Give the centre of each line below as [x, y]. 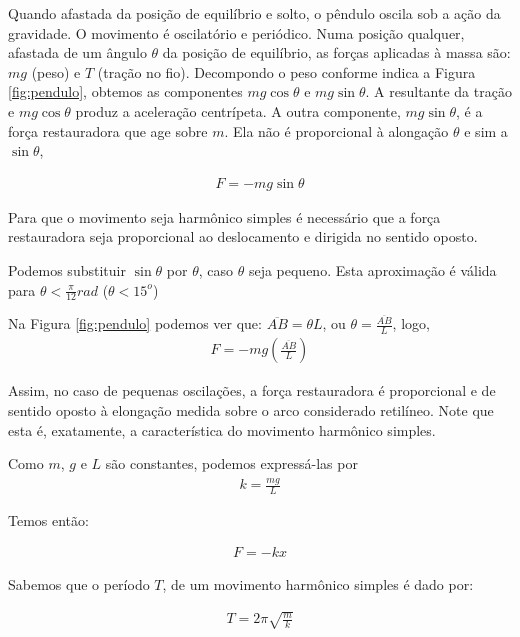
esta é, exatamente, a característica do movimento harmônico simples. [222, 429]
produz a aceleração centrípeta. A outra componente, [238, 110]
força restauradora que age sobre [108, 130]
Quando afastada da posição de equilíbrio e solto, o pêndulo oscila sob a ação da [254, 13]
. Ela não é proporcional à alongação [336, 130]
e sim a [486, 130]
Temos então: [48, 519]
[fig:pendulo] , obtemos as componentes [125, 91]
